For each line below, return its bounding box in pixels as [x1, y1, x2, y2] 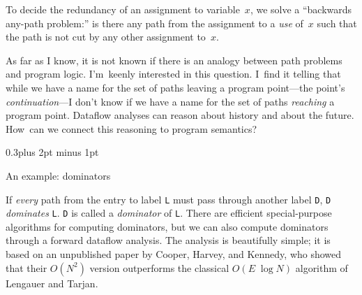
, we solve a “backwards [250, 2, 352, 16]
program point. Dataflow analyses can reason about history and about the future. [6, 108, 354, 122]
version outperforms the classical [89, 260, 229, 275]
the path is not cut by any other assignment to [6, 29, 206, 44]
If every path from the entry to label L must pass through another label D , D [6, 192, 331, 206]
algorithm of [295, 260, 348, 275]
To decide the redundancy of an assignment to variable [6, 2, 240, 16]
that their [6, 260, 47, 275]
